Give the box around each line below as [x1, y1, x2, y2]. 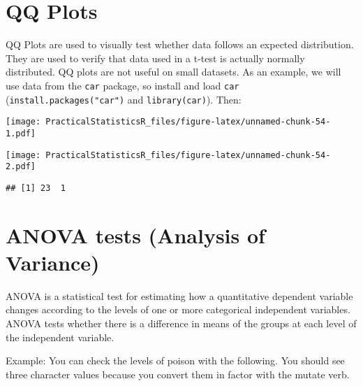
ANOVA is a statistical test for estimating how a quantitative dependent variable [6, 288, 353, 303]
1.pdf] [6, 128, 36, 138]
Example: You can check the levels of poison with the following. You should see [6, 353, 345, 368]
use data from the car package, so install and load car [6, 78, 239, 92]
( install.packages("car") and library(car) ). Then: [6, 92, 242, 106]
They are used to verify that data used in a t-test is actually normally [6, 50, 305, 65]
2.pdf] [6, 162, 36, 172]
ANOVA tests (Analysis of [6, 220, 265, 249]
